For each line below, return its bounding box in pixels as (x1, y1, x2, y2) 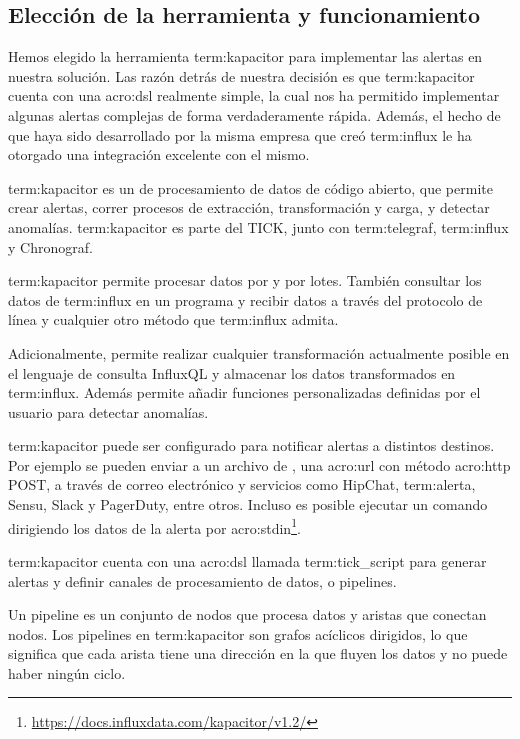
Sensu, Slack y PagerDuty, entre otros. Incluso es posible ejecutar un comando (8, 494, 488, 515)
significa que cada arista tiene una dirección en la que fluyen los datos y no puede (8, 643, 508, 664)
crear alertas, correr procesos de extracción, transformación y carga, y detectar (8, 197, 490, 218)
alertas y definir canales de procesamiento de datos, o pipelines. (8, 570, 397, 591)
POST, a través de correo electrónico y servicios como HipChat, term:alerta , (8, 474, 476, 495)
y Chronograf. (8, 236, 93, 257)
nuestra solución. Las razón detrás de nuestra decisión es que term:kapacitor (8, 65, 475, 86)
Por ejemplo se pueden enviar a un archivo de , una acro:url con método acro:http (8, 454, 511, 475)
